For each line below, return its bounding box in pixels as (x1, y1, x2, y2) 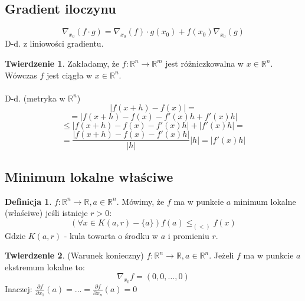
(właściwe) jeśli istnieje (5, 207, 88, 219)
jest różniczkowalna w (165, 57, 244, 69)
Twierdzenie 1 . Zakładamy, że (5, 57, 120, 69)
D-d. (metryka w (5, 91, 65, 104)
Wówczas (5, 68, 37, 81)
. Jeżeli (209, 249, 234, 261)
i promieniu (168, 229, 209, 241)
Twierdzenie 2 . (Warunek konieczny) (5, 249, 144, 261)
